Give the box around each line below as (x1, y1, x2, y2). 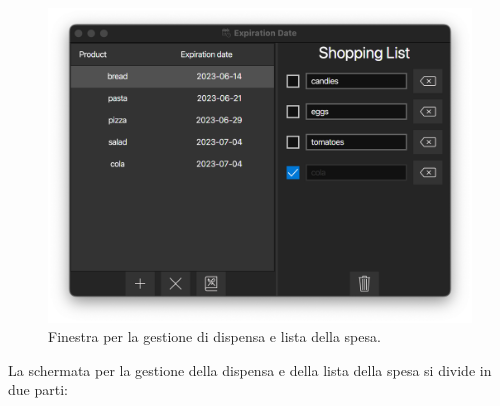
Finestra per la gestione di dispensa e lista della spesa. (48, 326, 381, 347)
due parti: (8, 379, 68, 400)
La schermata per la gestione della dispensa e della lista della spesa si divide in (8, 359, 492, 380)
